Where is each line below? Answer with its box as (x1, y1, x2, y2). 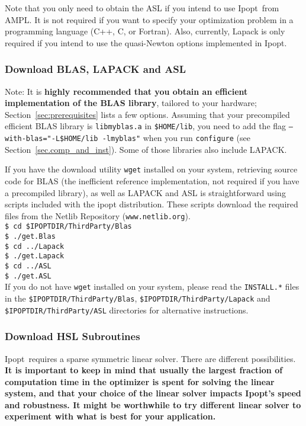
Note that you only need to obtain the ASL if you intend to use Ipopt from (5, 2, 279, 14)
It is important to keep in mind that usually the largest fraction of (5, 364, 283, 376)
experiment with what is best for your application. (5, 410, 216, 422)
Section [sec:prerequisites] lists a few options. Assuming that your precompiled (5, 108, 290, 120)
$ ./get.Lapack (5, 252, 65, 261)
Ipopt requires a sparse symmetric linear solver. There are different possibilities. (5, 352, 296, 364)
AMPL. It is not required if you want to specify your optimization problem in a (5, 13, 294, 25)
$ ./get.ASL (5, 271, 51, 280)
